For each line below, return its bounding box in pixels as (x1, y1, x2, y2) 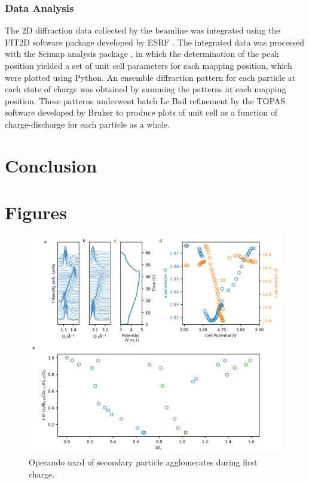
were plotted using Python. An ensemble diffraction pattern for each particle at (5, 71, 296, 83)
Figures (5, 200, 67, 225)
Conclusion (5, 153, 97, 177)
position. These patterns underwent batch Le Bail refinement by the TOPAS (5, 94, 286, 107)
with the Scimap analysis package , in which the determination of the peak (5, 47, 279, 60)
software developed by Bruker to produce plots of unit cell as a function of (5, 106, 277, 119)
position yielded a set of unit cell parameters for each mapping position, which (5, 59, 292, 71)
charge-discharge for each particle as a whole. (5, 117, 170, 130)
